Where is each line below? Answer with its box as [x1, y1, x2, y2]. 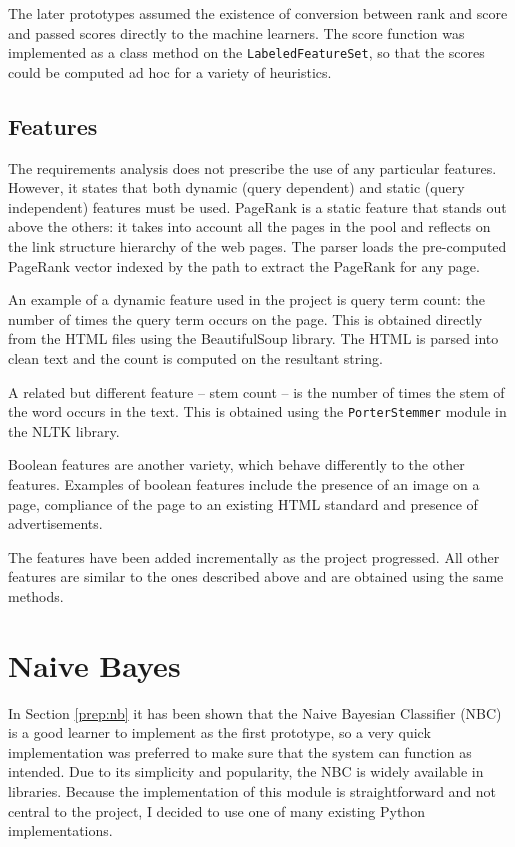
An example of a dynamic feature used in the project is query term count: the [8, 289, 486, 310]
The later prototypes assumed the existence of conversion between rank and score [8, 3, 508, 23]
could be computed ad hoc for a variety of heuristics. [8, 61, 332, 82]
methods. [8, 585, 64, 606]
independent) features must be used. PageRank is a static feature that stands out [8, 196, 507, 217]
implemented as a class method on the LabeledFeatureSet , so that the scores [8, 42, 485, 63]
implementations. [8, 820, 113, 841]
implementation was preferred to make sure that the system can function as [8, 741, 472, 762]
